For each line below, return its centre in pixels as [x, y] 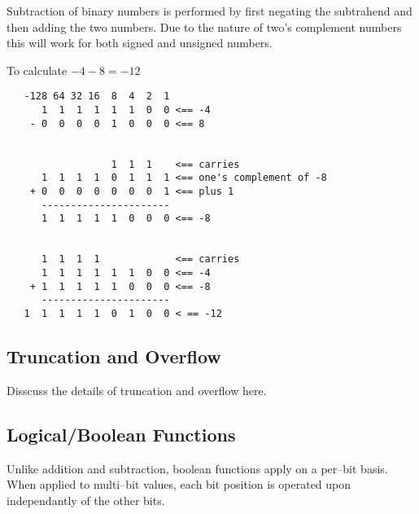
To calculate [37, 70]
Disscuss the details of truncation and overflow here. [137, 390]
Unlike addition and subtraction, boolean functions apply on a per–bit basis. [197, 468]
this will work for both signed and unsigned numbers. [140, 43]
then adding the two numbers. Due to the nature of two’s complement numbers [204, 26]
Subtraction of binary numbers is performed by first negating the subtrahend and [209, 11]
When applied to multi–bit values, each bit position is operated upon [179, 484]
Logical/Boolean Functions [121, 434]
